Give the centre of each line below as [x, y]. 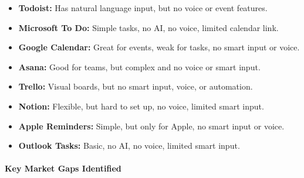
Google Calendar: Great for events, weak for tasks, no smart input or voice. [159, 47]
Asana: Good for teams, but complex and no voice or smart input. [139, 66]
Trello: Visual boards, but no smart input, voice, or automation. [136, 86]
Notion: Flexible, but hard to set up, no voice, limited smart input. [141, 106]
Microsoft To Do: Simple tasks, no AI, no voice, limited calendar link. [148, 27]
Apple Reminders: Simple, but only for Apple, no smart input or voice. [151, 126]
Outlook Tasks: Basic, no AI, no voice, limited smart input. [129, 146]
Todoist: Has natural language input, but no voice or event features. [143, 8]
